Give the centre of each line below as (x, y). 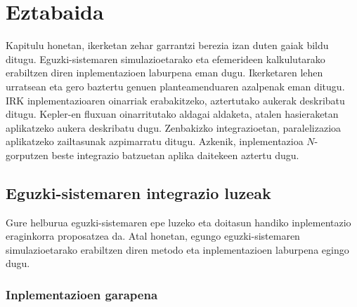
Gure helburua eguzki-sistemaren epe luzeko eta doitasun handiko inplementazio (178, 222)
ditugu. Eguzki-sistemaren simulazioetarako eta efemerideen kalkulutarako (165, 59)
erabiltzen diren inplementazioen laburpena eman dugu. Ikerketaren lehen (164, 73)
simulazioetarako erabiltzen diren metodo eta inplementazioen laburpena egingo (177, 249)
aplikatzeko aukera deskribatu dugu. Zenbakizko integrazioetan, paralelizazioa (174, 127)
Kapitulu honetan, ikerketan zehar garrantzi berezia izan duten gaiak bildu (167, 45)
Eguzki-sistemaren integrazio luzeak (138, 192)
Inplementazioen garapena (82, 294)
